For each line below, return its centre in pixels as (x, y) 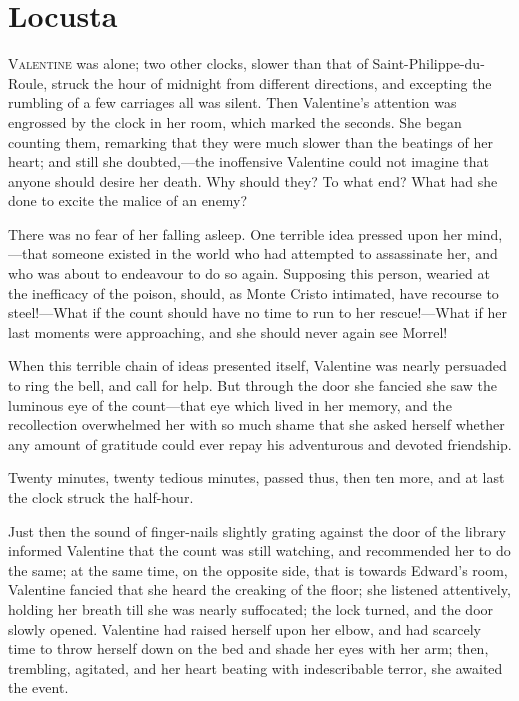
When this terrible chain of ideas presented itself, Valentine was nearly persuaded (257, 365)
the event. (38, 687)
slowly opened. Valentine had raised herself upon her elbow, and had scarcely (244, 628)
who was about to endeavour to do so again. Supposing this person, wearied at (249, 273)
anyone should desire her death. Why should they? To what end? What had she (253, 180)
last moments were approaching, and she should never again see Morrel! (228, 331)
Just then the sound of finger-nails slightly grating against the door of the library (257, 530)
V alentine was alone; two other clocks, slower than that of (188, 63)
